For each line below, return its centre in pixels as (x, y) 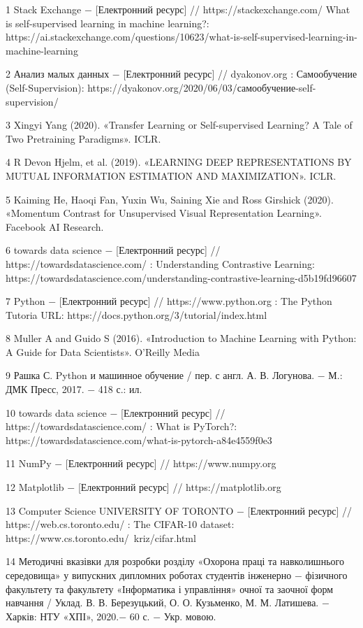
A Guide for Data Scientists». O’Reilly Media (103, 351)
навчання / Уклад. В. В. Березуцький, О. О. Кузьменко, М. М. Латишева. (162, 602)
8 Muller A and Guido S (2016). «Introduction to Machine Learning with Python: (181, 338)
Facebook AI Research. (55, 226)
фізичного (326, 575)
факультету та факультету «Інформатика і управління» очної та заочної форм (170, 588)
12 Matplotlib (35, 487)
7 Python (25, 301)
